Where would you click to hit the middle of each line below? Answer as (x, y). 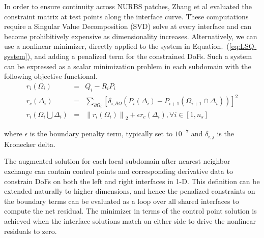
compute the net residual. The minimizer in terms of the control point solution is (130, 211)
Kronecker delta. (30, 144)
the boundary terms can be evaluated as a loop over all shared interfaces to (122, 201)
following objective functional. (51, 76)
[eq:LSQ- (243, 46)
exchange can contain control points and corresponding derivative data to (119, 171)
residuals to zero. (31, 231)
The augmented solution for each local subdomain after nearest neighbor (117, 161)
